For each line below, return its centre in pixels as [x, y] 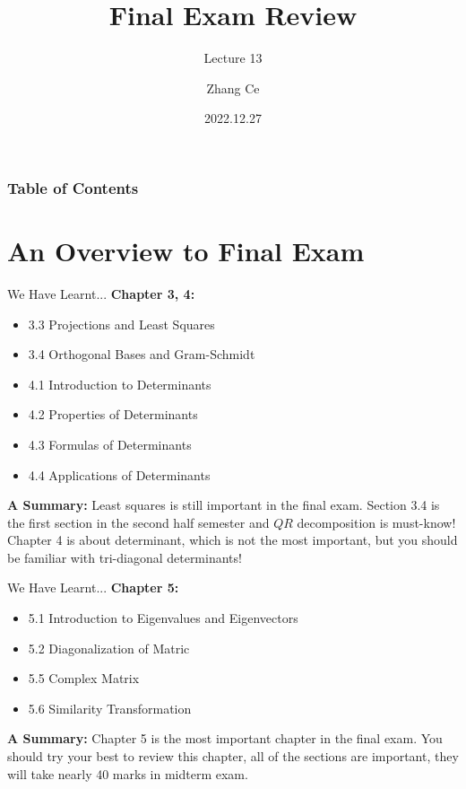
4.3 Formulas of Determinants [110, 444]
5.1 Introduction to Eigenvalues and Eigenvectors [163, 618]
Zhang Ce [233, 88]
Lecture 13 [233, 58]
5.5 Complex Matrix [84, 678]
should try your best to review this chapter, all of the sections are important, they [233, 756]
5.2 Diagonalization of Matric [109, 648]
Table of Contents [73, 187]
